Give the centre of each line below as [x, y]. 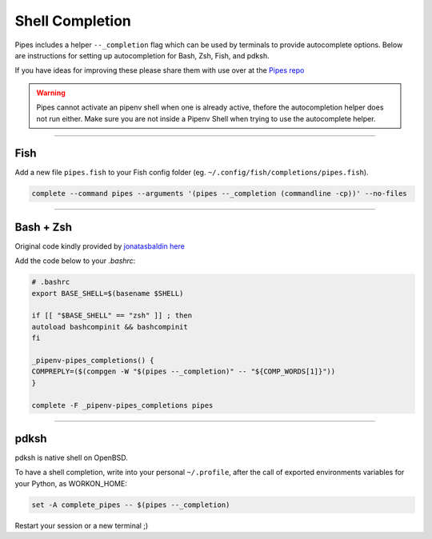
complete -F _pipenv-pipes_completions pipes [122, 405]
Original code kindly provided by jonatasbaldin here [100, 246]
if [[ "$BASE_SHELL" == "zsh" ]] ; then [112, 315]
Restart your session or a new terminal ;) [82, 525]
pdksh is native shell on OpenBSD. [71, 458]
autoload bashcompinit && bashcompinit [110, 327]
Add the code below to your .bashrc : [75, 261]
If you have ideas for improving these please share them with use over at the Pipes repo [160, 70]
